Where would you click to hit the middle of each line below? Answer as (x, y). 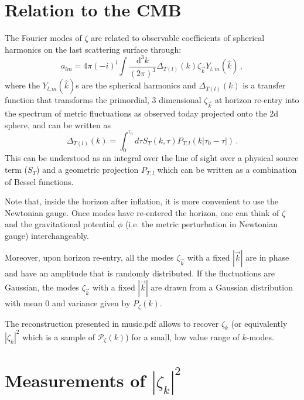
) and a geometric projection (88, 170)
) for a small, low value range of (182, 336)
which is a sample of (59, 336)
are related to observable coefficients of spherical (178, 38)
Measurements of (75, 380)
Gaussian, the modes (42, 287)
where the (22, 85)
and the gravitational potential (60, 224)
